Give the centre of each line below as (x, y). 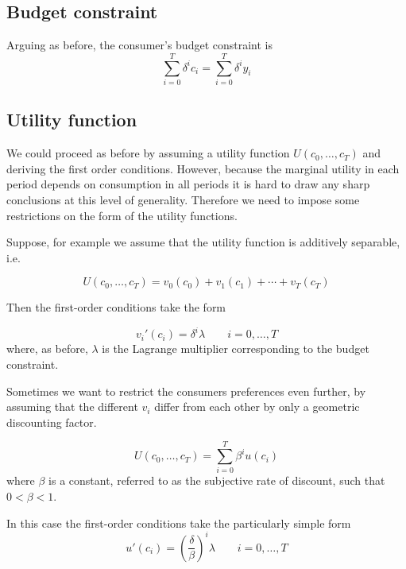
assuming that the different (72, 406)
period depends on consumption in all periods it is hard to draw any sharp (188, 184)
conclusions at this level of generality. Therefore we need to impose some (183, 199)
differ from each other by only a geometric (257, 406)
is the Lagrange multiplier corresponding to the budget (236, 348)
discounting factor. (52, 422)
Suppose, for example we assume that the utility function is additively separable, (203, 242)
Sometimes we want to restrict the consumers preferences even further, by (186, 391)
